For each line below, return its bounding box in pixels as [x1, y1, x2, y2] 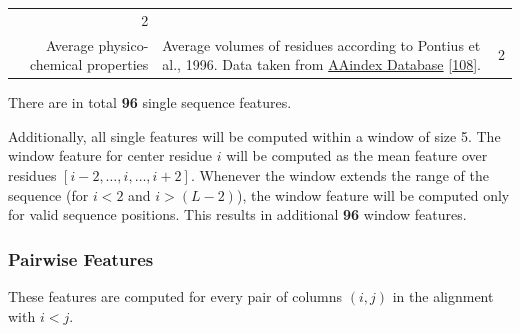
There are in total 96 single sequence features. [8, 92, 292, 113]
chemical [29, 54, 83, 75]
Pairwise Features [8, 246, 154, 271]
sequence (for [8, 184, 89, 205]
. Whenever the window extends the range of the [190, 165, 489, 186]
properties [87, 54, 149, 75]
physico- [98, 34, 149, 55]
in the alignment [392, 286, 494, 307]
